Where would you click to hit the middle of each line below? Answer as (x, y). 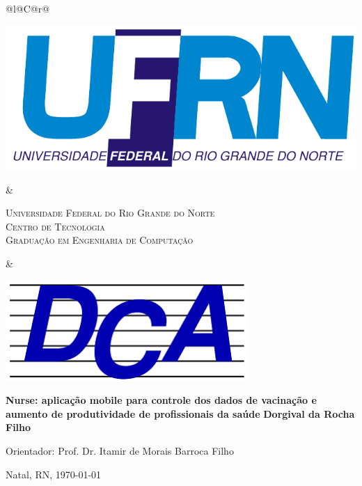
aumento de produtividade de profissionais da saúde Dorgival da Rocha (180, 413)
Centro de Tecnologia (55, 226)
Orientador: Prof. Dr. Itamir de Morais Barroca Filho (120, 451)
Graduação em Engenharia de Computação (100, 240)
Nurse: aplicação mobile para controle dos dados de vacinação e (161, 400)
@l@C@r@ (28, 8)
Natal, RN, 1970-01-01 (54, 474)
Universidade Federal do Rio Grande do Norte (110, 213)
